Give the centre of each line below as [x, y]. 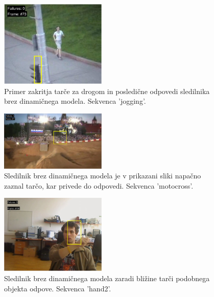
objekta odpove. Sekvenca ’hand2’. [58, 288]
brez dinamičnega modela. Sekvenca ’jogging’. [75, 101]
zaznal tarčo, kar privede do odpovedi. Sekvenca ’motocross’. [99, 185]
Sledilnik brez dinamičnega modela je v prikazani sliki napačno [103, 176]
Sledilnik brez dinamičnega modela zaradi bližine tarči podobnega [107, 278]
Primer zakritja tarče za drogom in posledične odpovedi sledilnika [107, 91]
